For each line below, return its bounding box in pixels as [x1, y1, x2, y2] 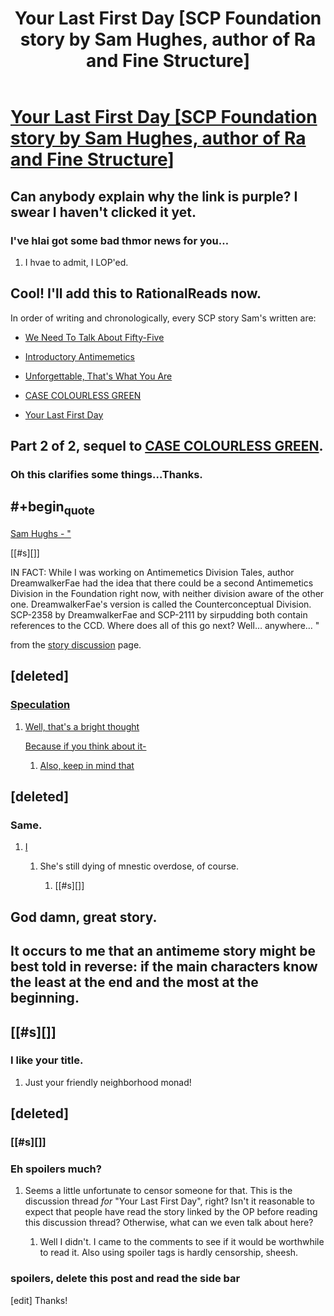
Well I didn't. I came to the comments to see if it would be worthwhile [39, 1236, 325, 1248]
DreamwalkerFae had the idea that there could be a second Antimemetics [10, 577, 314, 589]
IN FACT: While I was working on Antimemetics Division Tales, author [10, 567, 295, 578]
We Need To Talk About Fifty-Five [24, 331, 165, 343]
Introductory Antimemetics [24, 350, 135, 362]
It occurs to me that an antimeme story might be [10, 943, 316, 960]
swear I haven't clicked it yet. [10, 203, 197, 221]
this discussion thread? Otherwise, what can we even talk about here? [24, 1217, 314, 1229]
